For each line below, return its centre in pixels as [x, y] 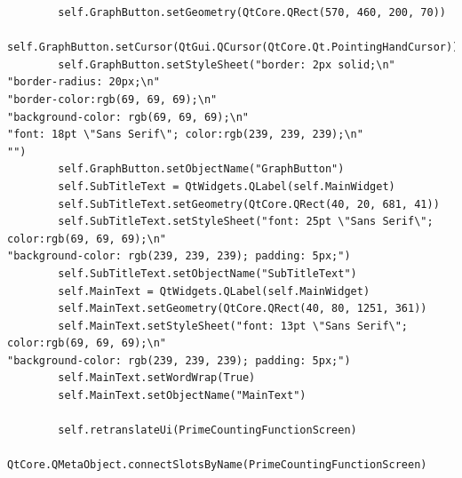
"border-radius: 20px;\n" [84, 82]
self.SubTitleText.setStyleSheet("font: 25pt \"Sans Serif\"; [246, 222]
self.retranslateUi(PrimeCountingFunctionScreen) [207, 430]
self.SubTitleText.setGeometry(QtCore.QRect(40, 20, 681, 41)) [249, 204]
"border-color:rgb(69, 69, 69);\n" [112, 99]
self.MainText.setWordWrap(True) [157, 378]
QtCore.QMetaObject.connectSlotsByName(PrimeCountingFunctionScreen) [217, 465]
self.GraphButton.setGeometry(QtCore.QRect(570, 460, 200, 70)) [252, 12]
